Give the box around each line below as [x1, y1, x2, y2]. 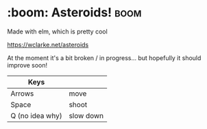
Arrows [10, 89, 34, 98]
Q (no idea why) [10, 111, 63, 120]
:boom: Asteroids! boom [7, 5, 142, 20]
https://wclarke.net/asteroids [7, 40, 89, 48]
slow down [69, 111, 104, 120]
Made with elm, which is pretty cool [7, 27, 108, 35]
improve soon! [7, 61, 48, 69]
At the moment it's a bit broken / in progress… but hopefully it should [7, 53, 202, 62]
